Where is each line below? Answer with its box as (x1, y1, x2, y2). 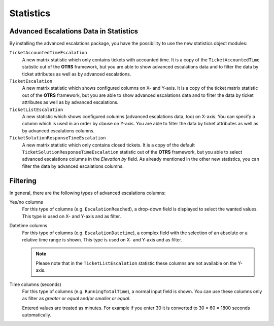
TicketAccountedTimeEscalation (9, 50, 87, 56)
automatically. (22, 312, 52, 318)
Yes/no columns (9, 199, 43, 205)
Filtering (9, 176, 37, 185)
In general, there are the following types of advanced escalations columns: (9, 190, 166, 196)
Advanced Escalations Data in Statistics (9, 27, 139, 35)
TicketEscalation (9, 79, 53, 84)
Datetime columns (9, 223, 48, 229)
